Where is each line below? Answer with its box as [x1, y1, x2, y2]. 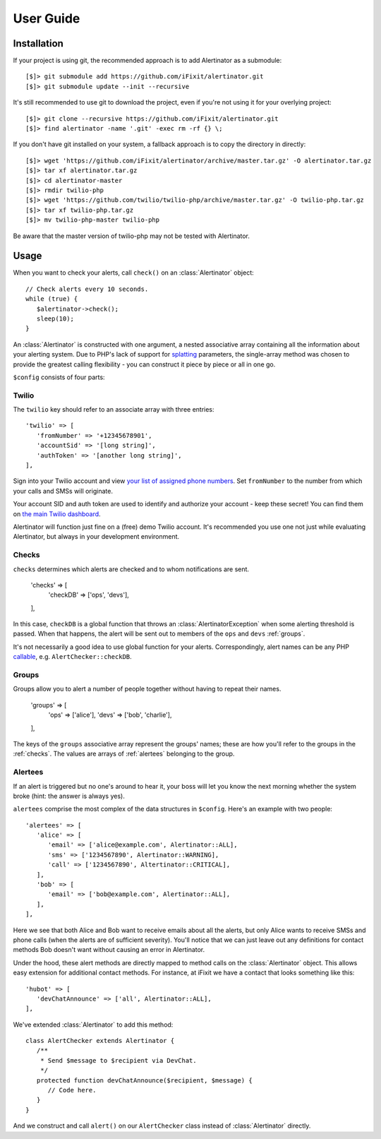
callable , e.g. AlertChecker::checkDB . [13, 652, 132, 661]
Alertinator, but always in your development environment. [13, 532, 180, 541]
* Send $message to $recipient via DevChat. [40, 1056, 197, 1064]
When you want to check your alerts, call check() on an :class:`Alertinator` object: [13, 268, 254, 277]
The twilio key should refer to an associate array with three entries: [13, 405, 214, 414]
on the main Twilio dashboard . [13, 509, 102, 518]
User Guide [13, 11, 80, 26]
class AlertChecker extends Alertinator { [25, 1037, 175, 1045]
